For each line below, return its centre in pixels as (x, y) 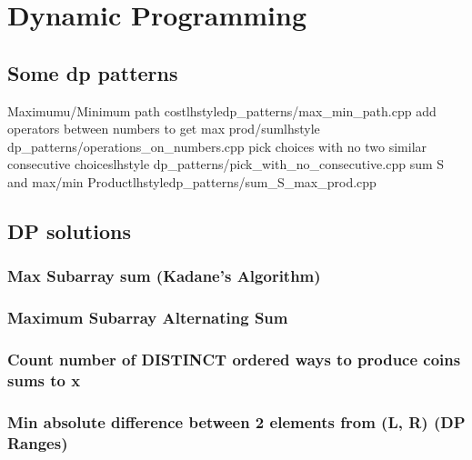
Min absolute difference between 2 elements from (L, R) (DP (236, 421)
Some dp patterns (93, 72)
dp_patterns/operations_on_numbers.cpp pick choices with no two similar (217, 146)
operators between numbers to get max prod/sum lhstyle (164, 129)
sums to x (44, 380)
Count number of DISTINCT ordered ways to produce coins (234, 359)
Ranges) (38, 442)
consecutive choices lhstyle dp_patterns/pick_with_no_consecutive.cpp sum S (226, 164)
